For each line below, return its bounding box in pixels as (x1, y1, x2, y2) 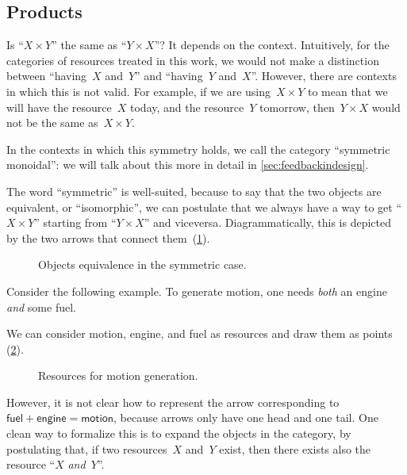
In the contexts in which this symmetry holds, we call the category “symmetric (6, 140, 390, 157)
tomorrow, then (259, 98, 335, 115)
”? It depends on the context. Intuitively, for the (154, 36, 390, 53)
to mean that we (307, 82, 388, 99)
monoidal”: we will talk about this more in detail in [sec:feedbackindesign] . (6, 156, 369, 173)
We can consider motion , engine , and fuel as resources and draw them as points (6, 325, 393, 342)
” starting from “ (34, 214, 117, 231)
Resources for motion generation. (38, 367, 198, 384)
